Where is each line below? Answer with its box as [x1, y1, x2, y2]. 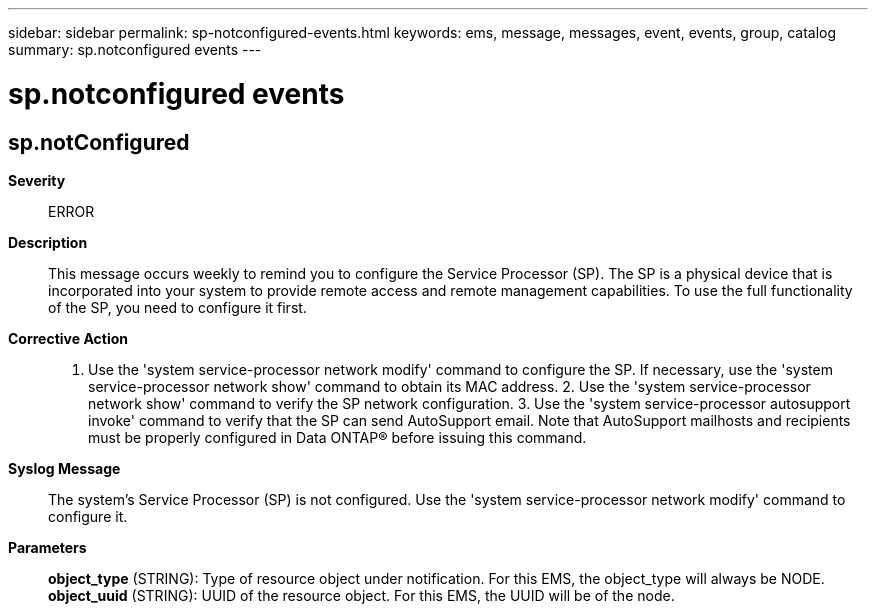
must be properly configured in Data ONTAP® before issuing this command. [88, 428, 587, 446]
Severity [8, 171, 66, 189]
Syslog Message [8, 459, 121, 477]
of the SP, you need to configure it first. [48, 298, 307, 316]
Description [8, 233, 88, 251]
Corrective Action [8, 329, 128, 347]
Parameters [8, 538, 87, 556]
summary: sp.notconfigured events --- [8, 41, 262, 58]
